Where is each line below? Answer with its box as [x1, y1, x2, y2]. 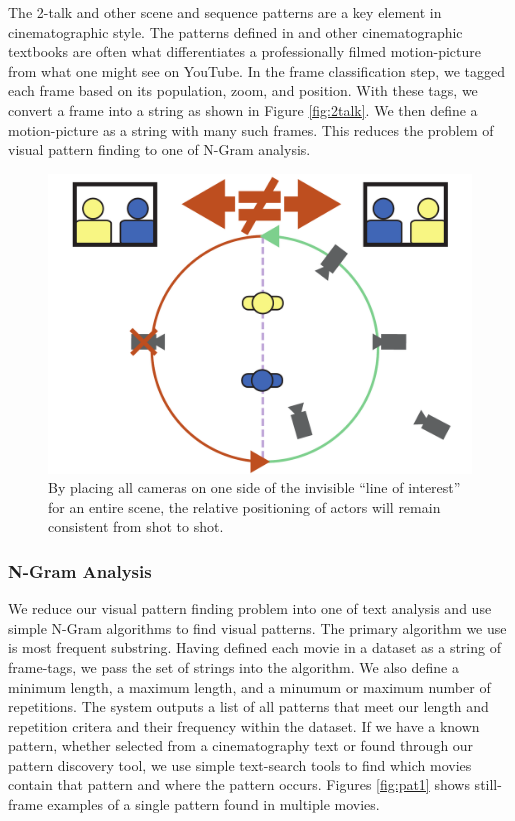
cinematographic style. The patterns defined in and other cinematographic [8, 21, 463, 42]
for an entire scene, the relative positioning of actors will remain [48, 496, 441, 517]
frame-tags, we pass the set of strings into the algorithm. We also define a [8, 656, 459, 677]
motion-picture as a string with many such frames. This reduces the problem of [8, 119, 494, 140]
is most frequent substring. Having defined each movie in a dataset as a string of [8, 637, 501, 658]
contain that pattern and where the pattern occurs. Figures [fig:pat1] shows [8, 774, 470, 795]
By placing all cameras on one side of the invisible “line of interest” [48, 477, 461, 498]
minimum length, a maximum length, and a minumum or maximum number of [8, 676, 491, 697]
